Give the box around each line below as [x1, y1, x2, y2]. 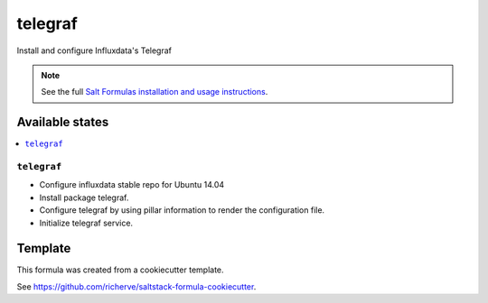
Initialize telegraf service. [39, 217, 134, 228]
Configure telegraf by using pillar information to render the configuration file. [39, 205, 325, 216]
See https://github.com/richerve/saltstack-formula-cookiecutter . [16, 280, 257, 292]
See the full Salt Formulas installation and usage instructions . [41, 87, 268, 97]
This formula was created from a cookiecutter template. [16, 264, 225, 275]
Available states [16, 115, 109, 130]
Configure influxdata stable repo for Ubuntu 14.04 [39, 179, 225, 190]
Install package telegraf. [39, 192, 129, 203]
